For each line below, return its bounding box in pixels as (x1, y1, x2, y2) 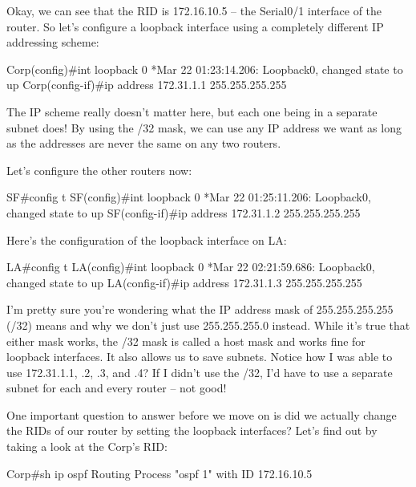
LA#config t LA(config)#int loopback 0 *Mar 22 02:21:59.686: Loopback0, (6, 258, 375, 275)
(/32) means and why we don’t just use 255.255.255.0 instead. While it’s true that (6, 316, 410, 333)
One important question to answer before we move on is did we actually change (6, 406, 397, 423)
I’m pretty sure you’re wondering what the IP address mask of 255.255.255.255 (6, 301, 394, 318)
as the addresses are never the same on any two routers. (6, 135, 281, 152)
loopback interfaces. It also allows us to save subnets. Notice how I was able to (6, 348, 393, 365)
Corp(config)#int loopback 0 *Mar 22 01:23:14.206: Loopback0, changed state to (6, 60, 403, 77)
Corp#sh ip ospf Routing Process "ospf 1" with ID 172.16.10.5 (6, 465, 313, 481)
